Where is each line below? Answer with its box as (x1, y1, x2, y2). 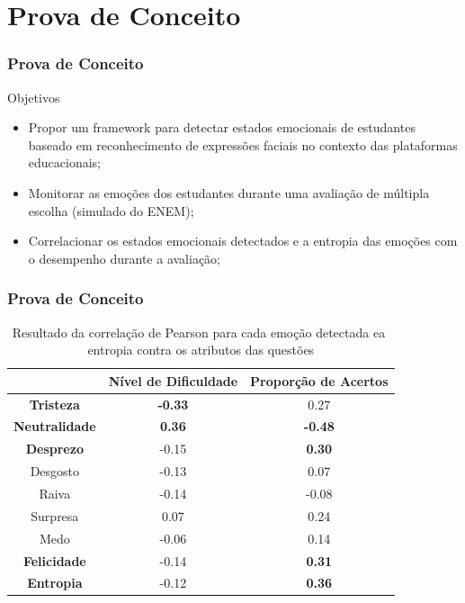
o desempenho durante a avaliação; (28, 248, 221, 267)
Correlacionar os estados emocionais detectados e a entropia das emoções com (28, 231, 458, 250)
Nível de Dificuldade (108, 371, 238, 390)
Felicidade (22, 551, 86, 570)
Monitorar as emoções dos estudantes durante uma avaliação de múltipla (28, 183, 430, 202)
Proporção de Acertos (250, 371, 389, 390)
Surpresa (31, 506, 79, 525)
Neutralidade (13, 417, 96, 436)
